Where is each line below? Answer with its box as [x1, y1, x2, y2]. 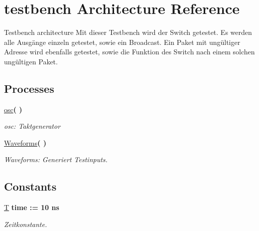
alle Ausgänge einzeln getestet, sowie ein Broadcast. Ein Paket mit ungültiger [4, 36, 241, 47]
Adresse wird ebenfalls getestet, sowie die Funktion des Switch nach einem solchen [4, 46, 255, 57]
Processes [4, 80, 54, 96]
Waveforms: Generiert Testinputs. [4, 154, 108, 165]
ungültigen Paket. [4, 56, 58, 66]
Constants [4, 179, 57, 194]
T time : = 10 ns [4, 202, 59, 213]
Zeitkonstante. [4, 219, 47, 229]
